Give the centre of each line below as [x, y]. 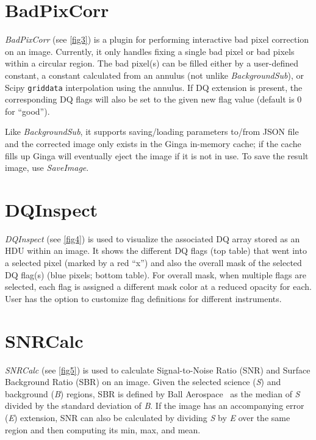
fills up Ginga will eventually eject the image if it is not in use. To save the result [157, 155]
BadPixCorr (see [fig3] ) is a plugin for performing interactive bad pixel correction [157, 39]
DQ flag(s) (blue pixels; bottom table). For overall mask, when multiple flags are [156, 274]
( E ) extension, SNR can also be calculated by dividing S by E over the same [148, 417]
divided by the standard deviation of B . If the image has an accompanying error [155, 406]
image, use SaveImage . [47, 168]
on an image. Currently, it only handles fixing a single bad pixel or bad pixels [150, 51]
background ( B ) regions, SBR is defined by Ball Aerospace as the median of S [153, 393]
